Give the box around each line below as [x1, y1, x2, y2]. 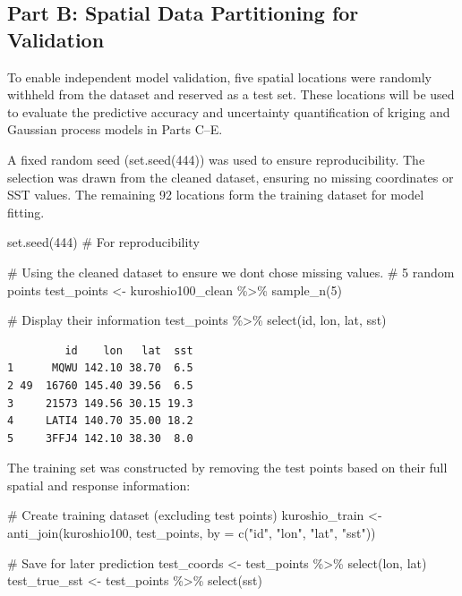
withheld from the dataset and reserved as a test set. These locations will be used [7, 85, 455, 104]
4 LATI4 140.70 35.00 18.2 [7, 414, 193, 428]
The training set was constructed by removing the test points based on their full [7, 458, 448, 477]
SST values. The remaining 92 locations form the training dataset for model [7, 185, 424, 204]
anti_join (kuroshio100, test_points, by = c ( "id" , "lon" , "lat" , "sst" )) [7, 524, 376, 542]
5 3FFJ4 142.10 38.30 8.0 [7, 431, 193, 445]
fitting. [7, 202, 45, 221]
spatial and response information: [7, 475, 191, 494]
